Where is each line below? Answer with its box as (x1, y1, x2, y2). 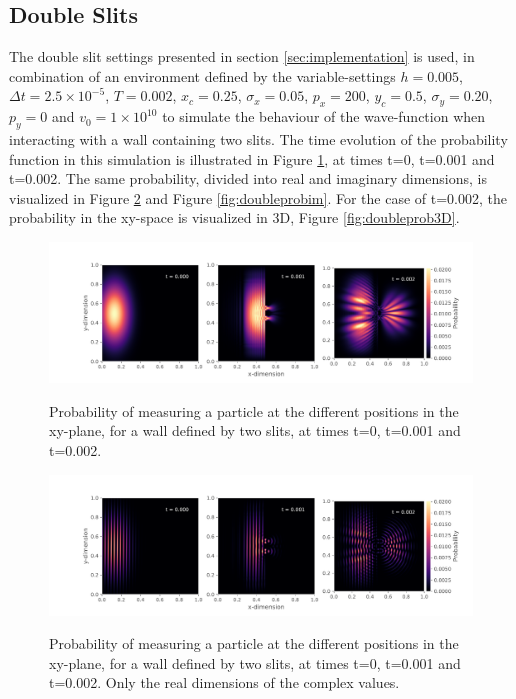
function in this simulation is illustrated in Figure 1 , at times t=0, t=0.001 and (9, 148, 495, 169)
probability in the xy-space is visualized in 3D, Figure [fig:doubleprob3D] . (9, 207, 460, 228)
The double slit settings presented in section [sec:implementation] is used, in (9, 46, 475, 67)
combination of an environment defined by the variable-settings (9, 65, 396, 86)
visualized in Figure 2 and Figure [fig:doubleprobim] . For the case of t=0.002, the (9, 187, 507, 208)
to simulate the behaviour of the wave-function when (162, 106, 486, 127)
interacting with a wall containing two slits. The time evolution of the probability (9, 128, 508, 149)
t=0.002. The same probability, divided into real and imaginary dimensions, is (9, 168, 488, 189)
